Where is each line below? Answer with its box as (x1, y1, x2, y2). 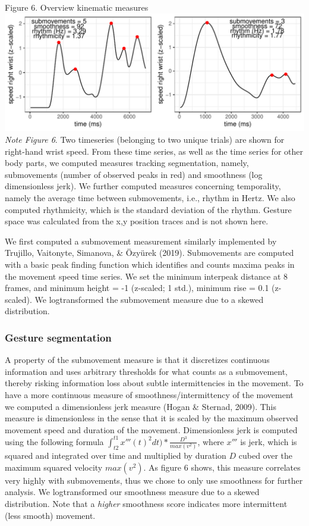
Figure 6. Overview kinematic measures (5, 1, 149, 13)
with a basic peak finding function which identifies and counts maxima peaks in (5, 258, 295, 270)
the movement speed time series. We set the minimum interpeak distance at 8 (5, 270, 288, 282)
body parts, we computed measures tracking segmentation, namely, (5, 156, 249, 169)
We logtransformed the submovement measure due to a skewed (34, 293, 264, 305)
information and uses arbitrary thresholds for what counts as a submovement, (5, 365, 288, 377)
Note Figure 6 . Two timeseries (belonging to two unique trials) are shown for (5, 133, 285, 146)
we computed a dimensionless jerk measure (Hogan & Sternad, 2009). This (5, 400, 277, 412)
